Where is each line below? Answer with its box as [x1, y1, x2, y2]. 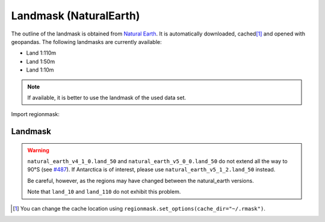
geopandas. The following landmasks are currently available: [11, 38, 162, 45]
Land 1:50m [26, 58, 55, 65]
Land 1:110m [26, 49, 57, 57]
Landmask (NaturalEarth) [11, 9, 140, 22]
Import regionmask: [11, 111, 60, 118]
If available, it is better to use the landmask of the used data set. [27, 94, 187, 101]
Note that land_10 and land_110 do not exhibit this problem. [27, 188, 181, 196]
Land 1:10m [26, 66, 54, 73]
